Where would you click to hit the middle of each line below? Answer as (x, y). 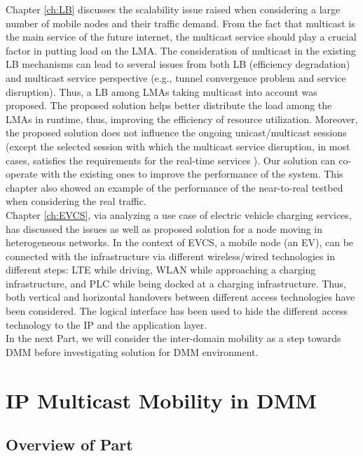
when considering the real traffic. (76, 201)
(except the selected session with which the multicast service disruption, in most (178, 146)
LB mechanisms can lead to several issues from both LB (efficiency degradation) (178, 64)
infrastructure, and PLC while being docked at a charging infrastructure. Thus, (176, 283)
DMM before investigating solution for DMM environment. (132, 351)
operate (22, 174)
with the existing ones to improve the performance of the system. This (192, 174)
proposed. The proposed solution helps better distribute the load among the (169, 105)
